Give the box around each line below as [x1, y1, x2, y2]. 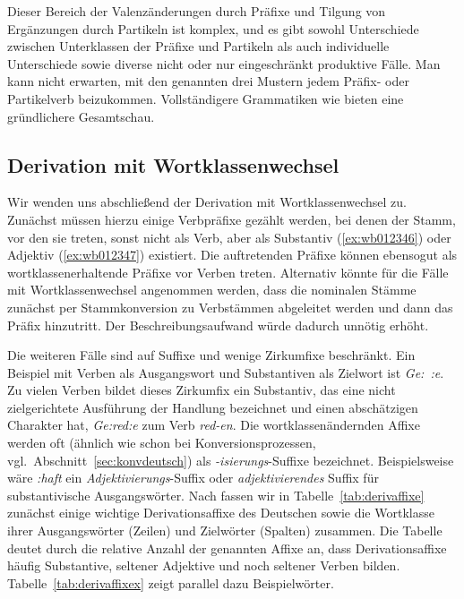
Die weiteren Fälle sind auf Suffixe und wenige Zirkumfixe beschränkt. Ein [7, 346, 416, 364]
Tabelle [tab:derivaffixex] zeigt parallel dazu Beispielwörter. [7, 573, 334, 592]
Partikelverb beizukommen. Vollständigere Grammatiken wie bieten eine [7, 89, 404, 107]
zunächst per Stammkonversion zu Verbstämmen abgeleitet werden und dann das [7, 297, 453, 316]
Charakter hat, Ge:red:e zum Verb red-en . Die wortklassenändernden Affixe [7, 415, 420, 434]
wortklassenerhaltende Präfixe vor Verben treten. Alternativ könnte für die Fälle [7, 262, 449, 281]
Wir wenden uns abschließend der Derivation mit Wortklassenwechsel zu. [7, 193, 407, 211]
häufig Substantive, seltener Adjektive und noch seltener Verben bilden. [7, 556, 400, 575]
